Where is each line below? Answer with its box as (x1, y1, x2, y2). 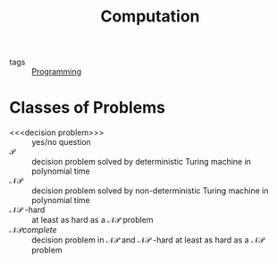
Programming (31, 66, 82, 77)
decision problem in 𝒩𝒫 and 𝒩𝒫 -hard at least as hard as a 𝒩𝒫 (31, 234, 265, 245)
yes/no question (31, 137, 91, 148)
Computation (100, 6, 200, 27)
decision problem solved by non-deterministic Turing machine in (31, 185, 269, 196)
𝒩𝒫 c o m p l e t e (9, 225, 57, 235)
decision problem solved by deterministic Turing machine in (31, 157, 252, 167)
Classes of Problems (9, 98, 166, 118)
